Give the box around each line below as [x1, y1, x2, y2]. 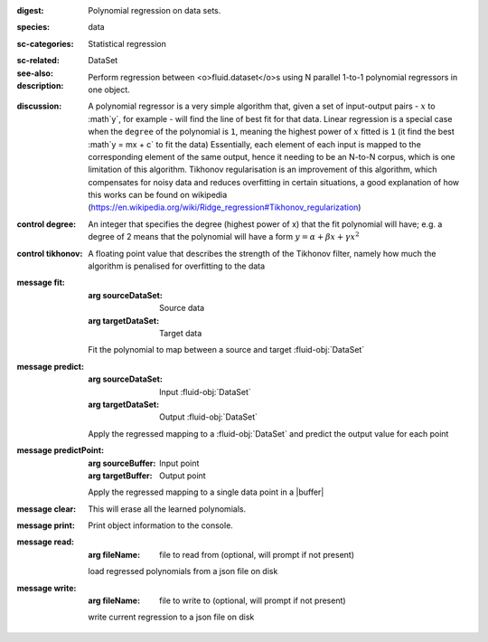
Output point [159, 470, 207, 481]
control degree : [16, 218, 77, 230]
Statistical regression [88, 38, 166, 49]
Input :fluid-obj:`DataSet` [159, 386, 252, 397]
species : [16, 22, 50, 33]
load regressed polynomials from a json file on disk [88, 566, 278, 577]
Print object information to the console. [88, 520, 234, 531]
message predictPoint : [16, 445, 104, 456]
